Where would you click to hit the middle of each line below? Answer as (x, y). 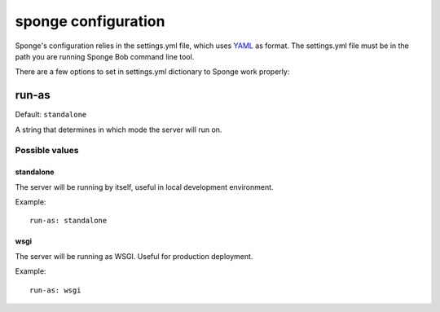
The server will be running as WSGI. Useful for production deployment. (134, 256)
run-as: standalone (68, 221)
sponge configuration (90, 21)
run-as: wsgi (55, 290)
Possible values (47, 151)
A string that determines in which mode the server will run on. (119, 130)
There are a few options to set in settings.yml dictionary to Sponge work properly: (152, 72)
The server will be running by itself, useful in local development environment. (144, 187)
